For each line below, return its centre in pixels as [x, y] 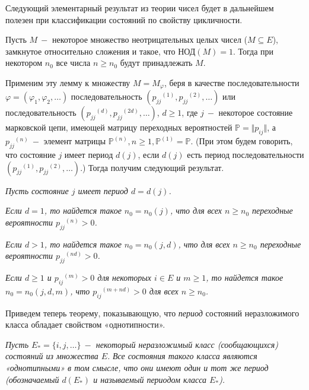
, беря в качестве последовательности [232, 82]
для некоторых [124, 277]
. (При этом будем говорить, [242, 141]
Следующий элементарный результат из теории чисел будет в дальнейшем [140, 8]
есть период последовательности [246, 155]
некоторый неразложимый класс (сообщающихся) [187, 344]
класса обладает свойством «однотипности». [85, 324]
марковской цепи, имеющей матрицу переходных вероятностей [119, 127]
